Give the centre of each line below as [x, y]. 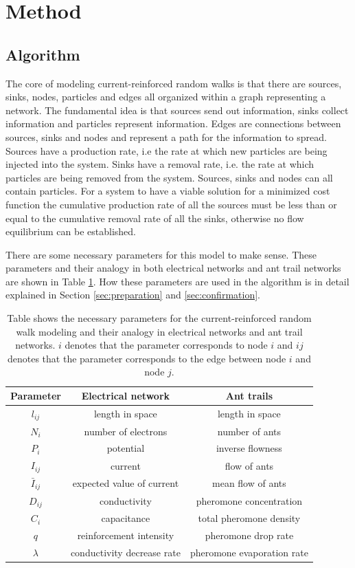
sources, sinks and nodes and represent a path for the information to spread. [166, 136]
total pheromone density [249, 518]
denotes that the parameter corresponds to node [166, 345]
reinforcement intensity [126, 535]
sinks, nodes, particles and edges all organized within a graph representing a [166, 97]
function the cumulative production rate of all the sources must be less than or [171, 204]
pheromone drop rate [249, 535]
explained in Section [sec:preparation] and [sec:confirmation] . [133, 295]
